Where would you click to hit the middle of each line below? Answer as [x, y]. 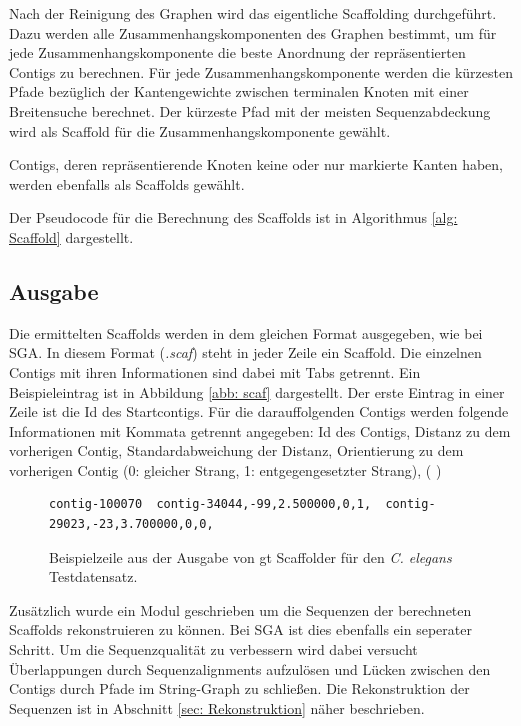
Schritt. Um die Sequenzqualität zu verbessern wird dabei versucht [213, 649]
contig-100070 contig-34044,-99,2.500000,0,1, [210, 504]
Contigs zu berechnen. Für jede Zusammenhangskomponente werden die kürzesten [261, 71]
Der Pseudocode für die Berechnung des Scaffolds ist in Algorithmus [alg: [233, 217]
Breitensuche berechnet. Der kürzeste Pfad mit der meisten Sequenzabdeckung [250, 110]
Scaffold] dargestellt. [71, 236]
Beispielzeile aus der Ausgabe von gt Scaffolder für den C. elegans [250, 556]
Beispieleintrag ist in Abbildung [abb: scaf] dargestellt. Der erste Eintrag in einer [257, 391]
